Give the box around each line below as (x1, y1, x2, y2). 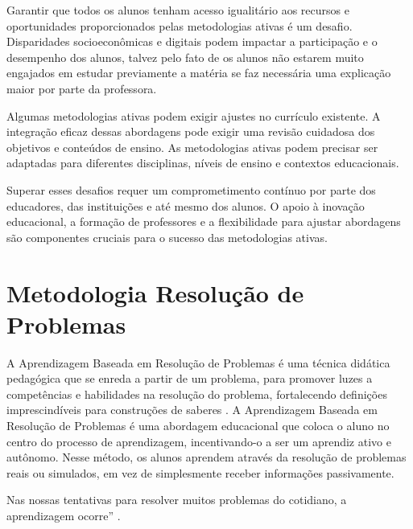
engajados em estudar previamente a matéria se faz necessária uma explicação (6, 64, 391, 81)
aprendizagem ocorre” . (6, 506, 121, 523)
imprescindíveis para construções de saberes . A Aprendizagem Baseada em (6, 401, 378, 418)
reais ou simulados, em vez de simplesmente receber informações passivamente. (6, 464, 394, 481)
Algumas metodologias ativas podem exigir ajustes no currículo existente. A (6, 107, 381, 124)
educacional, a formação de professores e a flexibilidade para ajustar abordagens (6, 213, 401, 230)
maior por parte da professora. (6, 80, 157, 96)
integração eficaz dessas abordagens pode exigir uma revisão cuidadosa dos (6, 123, 375, 140)
